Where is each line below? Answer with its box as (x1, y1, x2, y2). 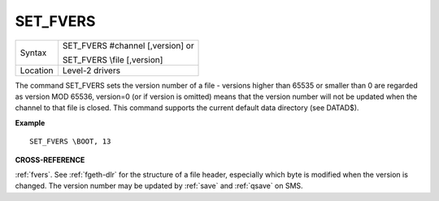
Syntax (20, 47, 47, 58)
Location (20, 65, 54, 76)
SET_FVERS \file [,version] (62, 53, 163, 65)
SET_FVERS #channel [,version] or (62, 40, 194, 51)
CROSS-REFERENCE (15, 155, 85, 165)
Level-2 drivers (62, 65, 121, 76)
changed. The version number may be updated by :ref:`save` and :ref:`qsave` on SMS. (15, 181, 304, 190)
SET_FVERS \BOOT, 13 (29, 137, 111, 146)
